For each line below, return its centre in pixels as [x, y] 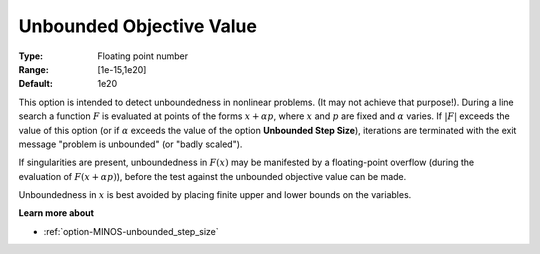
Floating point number [143, 56]
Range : [33, 69]
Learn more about [56, 213]
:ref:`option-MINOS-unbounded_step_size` [131, 231]
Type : [31, 56]
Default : [36, 84]
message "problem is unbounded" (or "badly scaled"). [130, 144]
